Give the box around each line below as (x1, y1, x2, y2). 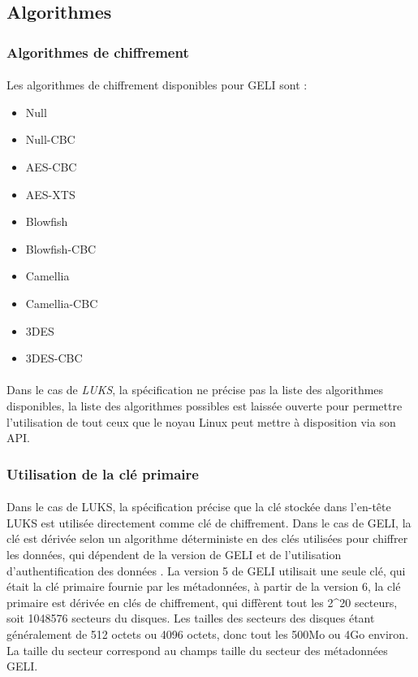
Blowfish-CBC (25, 240, 97, 257)
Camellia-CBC (25, 294, 98, 311)
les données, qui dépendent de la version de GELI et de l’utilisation (6, 545, 342, 562)
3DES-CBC (25, 349, 83, 367)
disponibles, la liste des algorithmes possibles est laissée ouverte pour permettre (6, 397, 403, 414)
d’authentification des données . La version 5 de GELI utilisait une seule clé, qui (6, 562, 406, 579)
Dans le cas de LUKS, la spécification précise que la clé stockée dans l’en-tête (6, 498, 391, 515)
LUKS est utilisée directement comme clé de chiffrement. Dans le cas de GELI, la (6, 514, 412, 531)
